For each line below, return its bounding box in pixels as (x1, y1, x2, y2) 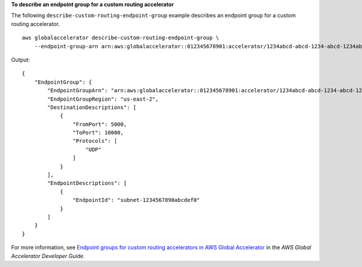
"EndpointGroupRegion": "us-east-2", (47, 95, 159, 102)
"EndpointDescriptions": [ (47, 180, 127, 187)
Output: (11, 56, 30, 63)
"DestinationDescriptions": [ (47, 104, 137, 111)
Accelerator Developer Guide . (11, 252, 85, 259)
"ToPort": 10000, (72, 130, 124, 136)
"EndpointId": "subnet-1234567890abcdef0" (72, 196, 200, 204)
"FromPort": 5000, (72, 121, 127, 128)
